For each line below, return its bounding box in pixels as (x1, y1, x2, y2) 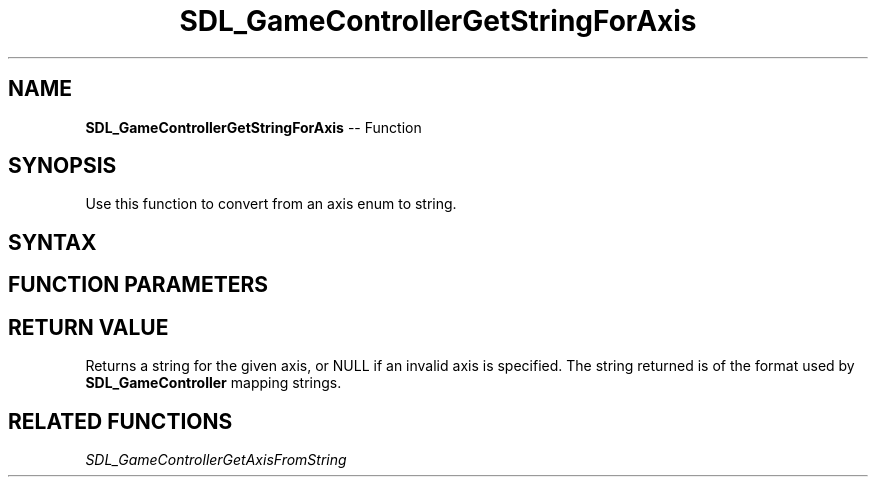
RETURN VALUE (8, 314, 169, 340)
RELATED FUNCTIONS (8, 408, 233, 434)
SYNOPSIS (8, 153, 117, 179)
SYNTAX (8, 229, 97, 255)
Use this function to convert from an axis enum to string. (85, 195, 457, 213)
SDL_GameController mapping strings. (85, 374, 342, 392)
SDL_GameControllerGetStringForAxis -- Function (85, 118, 422, 136)
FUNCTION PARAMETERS (8, 272, 268, 298)
